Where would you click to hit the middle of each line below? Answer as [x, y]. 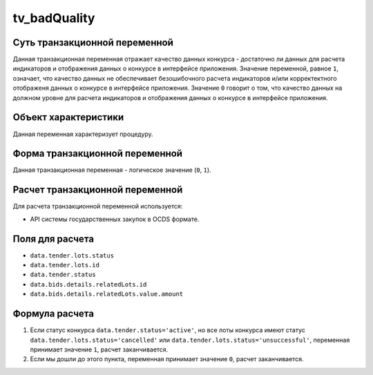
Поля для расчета [54, 239]
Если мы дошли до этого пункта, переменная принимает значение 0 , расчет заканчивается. [167, 359]
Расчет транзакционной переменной [98, 190]
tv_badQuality [54, 18]
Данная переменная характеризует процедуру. [83, 134]
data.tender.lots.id [65, 265]
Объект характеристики [68, 117]
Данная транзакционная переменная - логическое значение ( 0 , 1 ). [112, 170]
